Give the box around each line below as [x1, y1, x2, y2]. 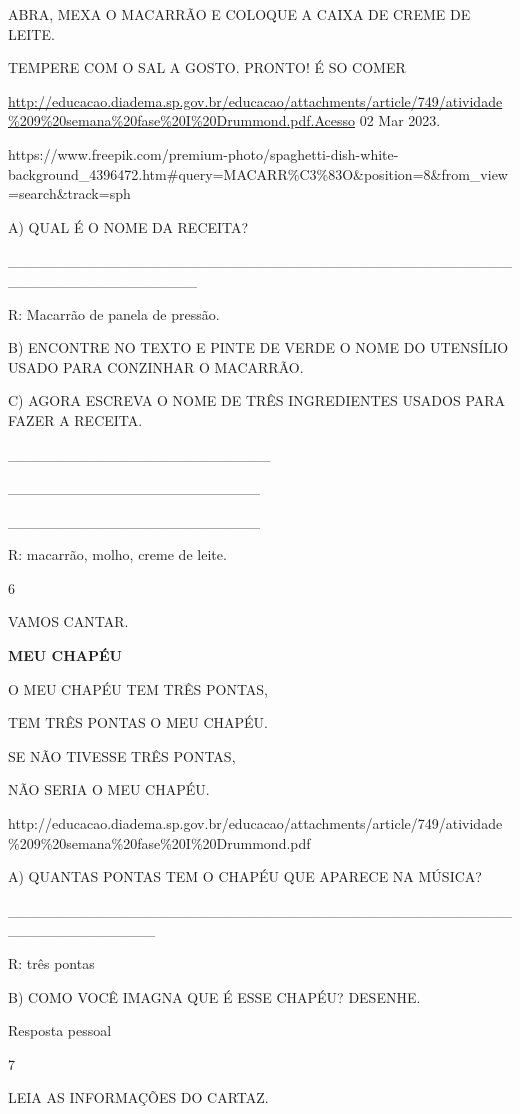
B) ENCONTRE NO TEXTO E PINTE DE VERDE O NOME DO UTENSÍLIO [8, 337, 509, 358]
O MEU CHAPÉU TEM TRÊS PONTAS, [8, 678, 269, 699]
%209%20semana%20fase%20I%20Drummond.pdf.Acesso [8, 110, 356, 131]
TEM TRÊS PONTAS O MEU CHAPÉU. [8, 712, 269, 733]
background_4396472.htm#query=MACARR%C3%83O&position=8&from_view [8, 163, 508, 184]
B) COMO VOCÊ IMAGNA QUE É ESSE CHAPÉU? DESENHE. [8, 986, 421, 1007]
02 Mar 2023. [359, 110, 441, 131]
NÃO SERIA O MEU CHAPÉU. [8, 779, 210, 800]
